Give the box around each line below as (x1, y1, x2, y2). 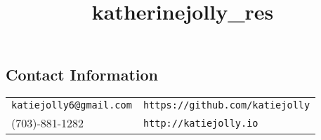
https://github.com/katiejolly (143, 99, 310, 111)
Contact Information (6, 64, 158, 85)
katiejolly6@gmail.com (11, 99, 132, 111)
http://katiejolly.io (143, 117, 258, 129)
